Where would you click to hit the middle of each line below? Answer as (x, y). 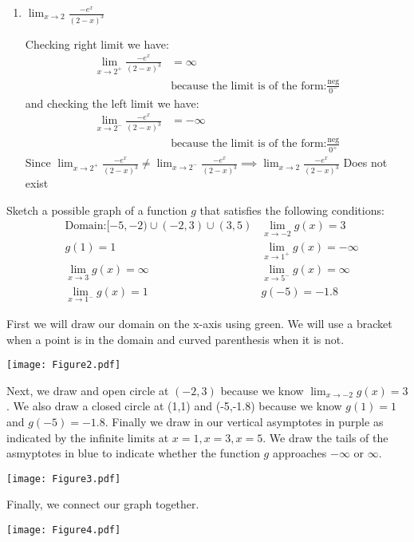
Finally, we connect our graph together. (103, 504)
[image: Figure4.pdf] (64, 530)
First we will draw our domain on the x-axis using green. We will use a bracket (199, 323)
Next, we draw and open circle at (88, 390)
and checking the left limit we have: (112, 103)
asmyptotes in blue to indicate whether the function (133, 453)
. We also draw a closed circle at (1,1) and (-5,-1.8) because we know (174, 406)
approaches (300, 453)
